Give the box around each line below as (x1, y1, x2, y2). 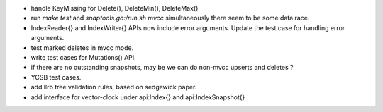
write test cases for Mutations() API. (30, 53, 136, 61)
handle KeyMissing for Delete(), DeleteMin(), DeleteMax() (30, 4, 199, 12)
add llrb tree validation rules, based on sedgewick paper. (30, 83, 197, 92)
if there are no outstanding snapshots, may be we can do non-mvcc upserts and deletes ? (30, 63, 294, 72)
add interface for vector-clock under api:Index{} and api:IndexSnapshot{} (30, 92, 245, 101)
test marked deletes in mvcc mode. (30, 43, 134, 52)
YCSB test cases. (30, 73, 82, 81)
